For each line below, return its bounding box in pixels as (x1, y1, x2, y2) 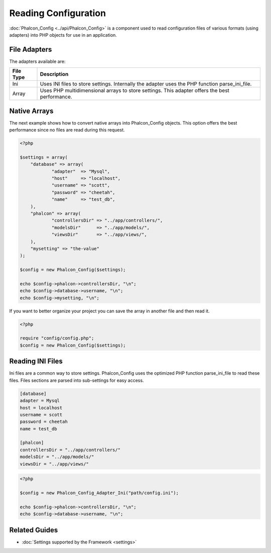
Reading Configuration (9, 8, 106, 19)
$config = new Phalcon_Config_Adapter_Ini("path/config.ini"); (20, 490, 179, 496)
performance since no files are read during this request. (9, 127, 125, 133)
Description (40, 71, 69, 78)
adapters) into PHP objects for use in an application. (9, 32, 117, 38)
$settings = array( (20, 154, 68, 160)
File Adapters (9, 45, 52, 54)
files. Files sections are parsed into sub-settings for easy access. (9, 377, 144, 383)
